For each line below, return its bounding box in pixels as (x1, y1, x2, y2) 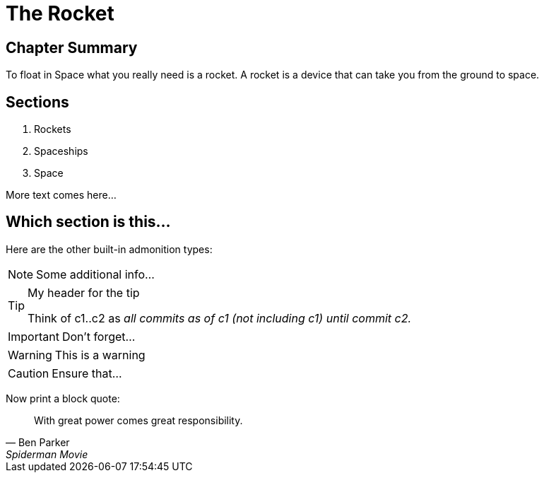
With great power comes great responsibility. (34, 414, 243, 426)
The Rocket (6, 1, 114, 25)
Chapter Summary (6, 38, 138, 57)
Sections (6, 93, 69, 111)
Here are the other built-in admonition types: (6, 243, 213, 255)
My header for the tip (28, 285, 140, 300)
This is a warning (54, 347, 146, 362)
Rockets (34, 123, 71, 136)
